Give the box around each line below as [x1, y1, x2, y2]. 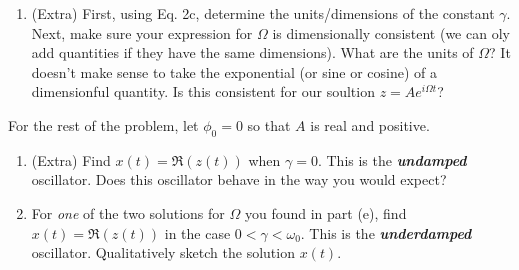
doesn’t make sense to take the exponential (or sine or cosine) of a [31, 61, 438, 82]
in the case [164, 222, 231, 243]
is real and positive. [310, 114, 430, 135]
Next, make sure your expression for [31, 22, 253, 43]
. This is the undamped [317, 149, 467, 170]
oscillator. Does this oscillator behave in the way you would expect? [31, 169, 447, 190]
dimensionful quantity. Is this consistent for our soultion [31, 81, 375, 102]
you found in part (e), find [244, 202, 407, 223]
